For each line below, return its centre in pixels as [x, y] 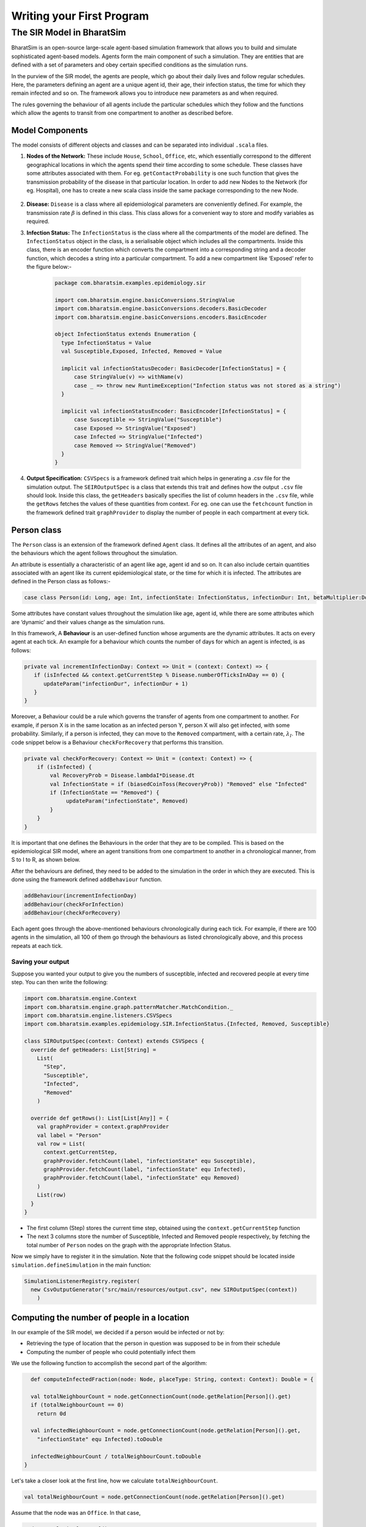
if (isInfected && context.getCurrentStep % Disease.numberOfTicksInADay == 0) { [159, 675]
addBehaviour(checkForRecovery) [73, 913]
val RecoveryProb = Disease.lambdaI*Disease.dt [122, 775]
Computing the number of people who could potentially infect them [111, 1352]
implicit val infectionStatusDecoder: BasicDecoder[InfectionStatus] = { [174, 369]
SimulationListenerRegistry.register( [82, 1281]
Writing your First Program [80, 16]
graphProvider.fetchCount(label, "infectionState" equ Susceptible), [150, 1161]
